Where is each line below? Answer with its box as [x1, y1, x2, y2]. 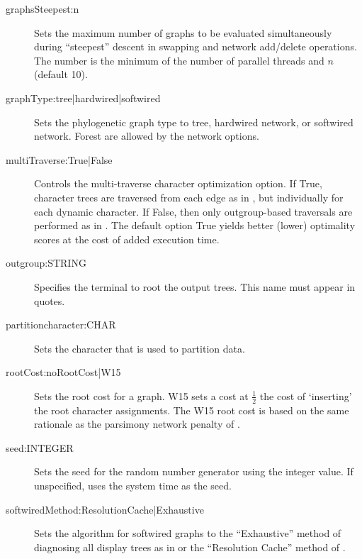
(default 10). [34, 67, 88, 82]
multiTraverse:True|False [6, 152, 113, 167]
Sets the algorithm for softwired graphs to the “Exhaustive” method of [34, 526, 341, 541]
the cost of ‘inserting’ [259, 388, 352, 403]
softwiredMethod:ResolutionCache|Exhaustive [6, 502, 204, 516]
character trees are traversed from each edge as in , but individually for [34, 189, 344, 204]
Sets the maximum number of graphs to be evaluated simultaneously [34, 25, 332, 40]
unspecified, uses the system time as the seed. [34, 478, 232, 493]
